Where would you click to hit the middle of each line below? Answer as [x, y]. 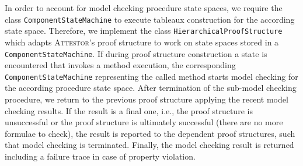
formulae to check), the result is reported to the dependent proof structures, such [150, 133]
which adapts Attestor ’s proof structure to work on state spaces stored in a [142, 42]
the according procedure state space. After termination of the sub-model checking [151, 88]
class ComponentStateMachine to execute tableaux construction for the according [150, 19]
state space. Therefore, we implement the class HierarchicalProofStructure [144, 31]
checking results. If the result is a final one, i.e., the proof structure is [129, 110]
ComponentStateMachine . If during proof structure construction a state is [136, 53]
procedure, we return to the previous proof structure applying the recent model [147, 99]
